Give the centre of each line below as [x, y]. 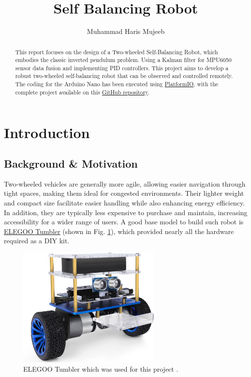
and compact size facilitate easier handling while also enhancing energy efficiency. [125, 203]
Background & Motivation [71, 164]
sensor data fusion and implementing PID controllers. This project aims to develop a [122, 68]
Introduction [47, 133]
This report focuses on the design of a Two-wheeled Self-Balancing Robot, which [117, 52]
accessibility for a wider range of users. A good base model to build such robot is [124, 222]
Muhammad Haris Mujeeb [126, 31]
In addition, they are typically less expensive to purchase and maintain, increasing [126, 212]
